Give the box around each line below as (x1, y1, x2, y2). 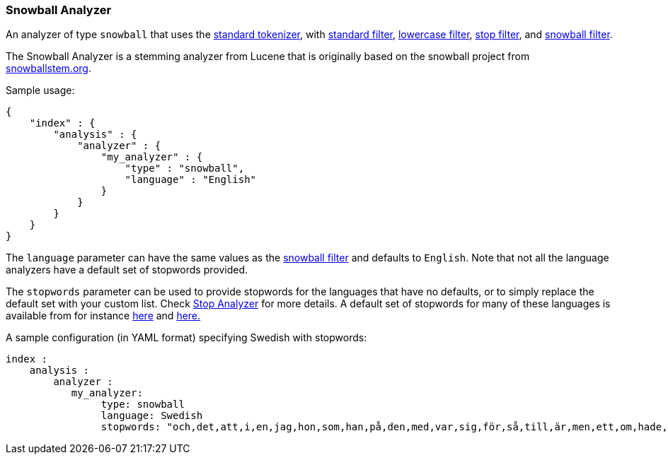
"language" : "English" (125, 174, 257, 186)
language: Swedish (100, 410, 203, 422)
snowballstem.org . (6, 62, 91, 75)
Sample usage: (6, 84, 75, 97)
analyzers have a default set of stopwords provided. (6, 264, 248, 276)
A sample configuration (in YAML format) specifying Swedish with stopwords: (6, 331, 367, 344)
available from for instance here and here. (6, 309, 201, 322)
